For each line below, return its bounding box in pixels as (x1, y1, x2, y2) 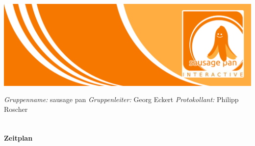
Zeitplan (4, 132, 33, 143)
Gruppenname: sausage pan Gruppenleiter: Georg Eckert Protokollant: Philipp (4, 94, 239, 104)
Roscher (4, 104, 28, 114)
